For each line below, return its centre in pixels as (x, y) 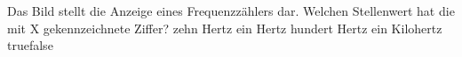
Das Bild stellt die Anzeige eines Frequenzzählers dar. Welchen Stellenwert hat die (231, 11)
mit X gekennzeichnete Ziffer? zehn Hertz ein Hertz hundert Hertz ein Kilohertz (225, 28)
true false (30, 45)
